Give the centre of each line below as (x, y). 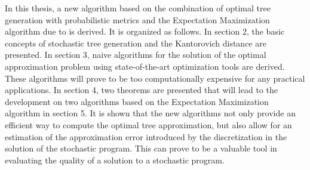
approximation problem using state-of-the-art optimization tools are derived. (145, 66)
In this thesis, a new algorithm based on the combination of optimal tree (138, 8)
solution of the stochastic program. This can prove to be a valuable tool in (141, 148)
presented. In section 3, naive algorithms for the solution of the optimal (136, 55)
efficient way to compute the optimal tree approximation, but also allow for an (148, 124)
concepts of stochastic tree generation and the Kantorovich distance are (136, 43)
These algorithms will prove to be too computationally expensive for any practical (155, 78)
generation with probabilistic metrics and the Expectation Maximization (137, 19)
